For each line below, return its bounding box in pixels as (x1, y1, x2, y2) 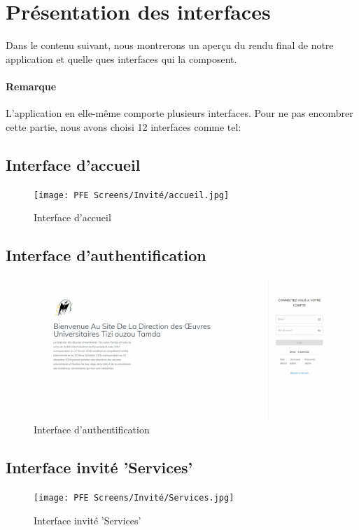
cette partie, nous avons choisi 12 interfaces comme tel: (6, 119, 241, 134)
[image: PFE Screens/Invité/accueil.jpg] (34, 190, 230, 200)
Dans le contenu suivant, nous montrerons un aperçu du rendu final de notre (6, 38, 334, 53)
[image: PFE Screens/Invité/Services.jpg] (34, 493, 234, 503)
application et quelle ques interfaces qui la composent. (6, 51, 237, 66)
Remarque (6, 78, 57, 93)
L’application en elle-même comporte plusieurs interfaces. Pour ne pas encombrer (6, 106, 353, 120)
